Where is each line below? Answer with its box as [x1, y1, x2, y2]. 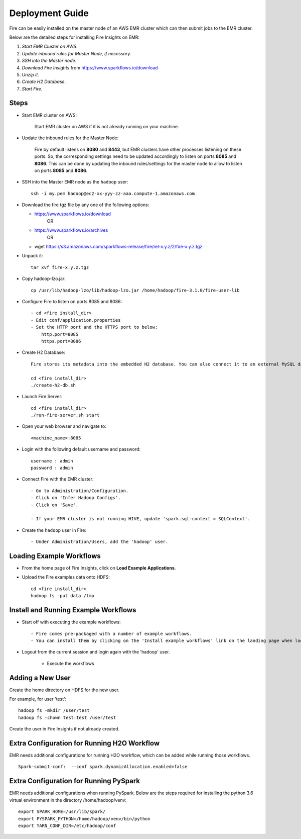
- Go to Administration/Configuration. [31, 488, 129, 494]
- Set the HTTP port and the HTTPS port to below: [31, 324, 158, 330]
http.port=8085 [41, 331, 79, 337]
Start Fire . [22, 85, 43, 91]
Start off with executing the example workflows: [22, 619, 121, 625]
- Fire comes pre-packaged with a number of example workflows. [31, 631, 193, 636]
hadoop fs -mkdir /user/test [18, 708, 90, 713]
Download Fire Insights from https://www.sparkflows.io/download [22, 64, 158, 70]
